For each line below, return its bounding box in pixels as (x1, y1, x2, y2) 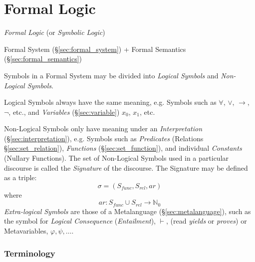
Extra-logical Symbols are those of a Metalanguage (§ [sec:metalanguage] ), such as (4, 206, 251, 216)
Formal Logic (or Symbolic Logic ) (4, 27, 105, 37)
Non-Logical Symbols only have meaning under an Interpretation (4, 123, 203, 134)
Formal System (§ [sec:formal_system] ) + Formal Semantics (4, 43, 186, 54)
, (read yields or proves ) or (166, 216, 247, 226)
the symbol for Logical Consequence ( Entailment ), (4, 216, 156, 226)
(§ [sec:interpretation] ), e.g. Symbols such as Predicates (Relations (4, 133, 204, 143)
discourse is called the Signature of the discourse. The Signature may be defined (4, 162, 248, 173)
